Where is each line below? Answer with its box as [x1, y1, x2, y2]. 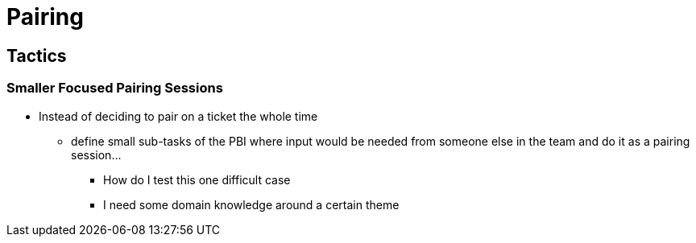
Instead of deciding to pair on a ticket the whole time [39, 109, 318, 123]
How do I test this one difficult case [103, 172, 291, 187]
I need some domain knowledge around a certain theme [103, 197, 400, 212]
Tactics [6, 45, 67, 66]
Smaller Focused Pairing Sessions [6, 80, 223, 97]
